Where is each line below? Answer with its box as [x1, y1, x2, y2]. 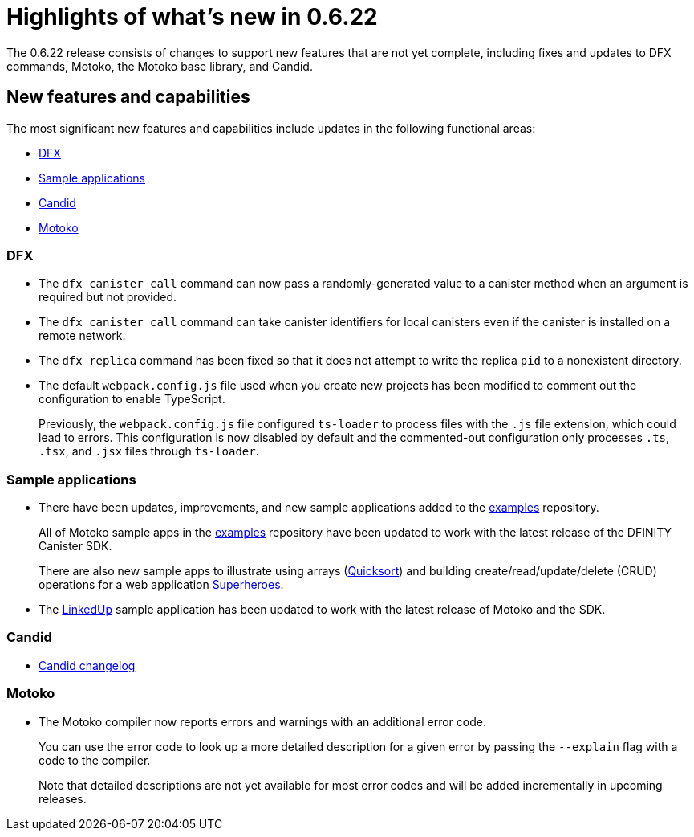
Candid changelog [39, 658, 136, 672]
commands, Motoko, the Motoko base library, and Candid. [6, 59, 313, 73]
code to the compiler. [39, 753, 151, 767]
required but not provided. [39, 290, 177, 304]
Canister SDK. [39, 539, 112, 553]
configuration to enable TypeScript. [39, 392, 225, 406]
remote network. [39, 329, 126, 343]
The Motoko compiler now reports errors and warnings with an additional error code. [39, 714, 486, 729]
